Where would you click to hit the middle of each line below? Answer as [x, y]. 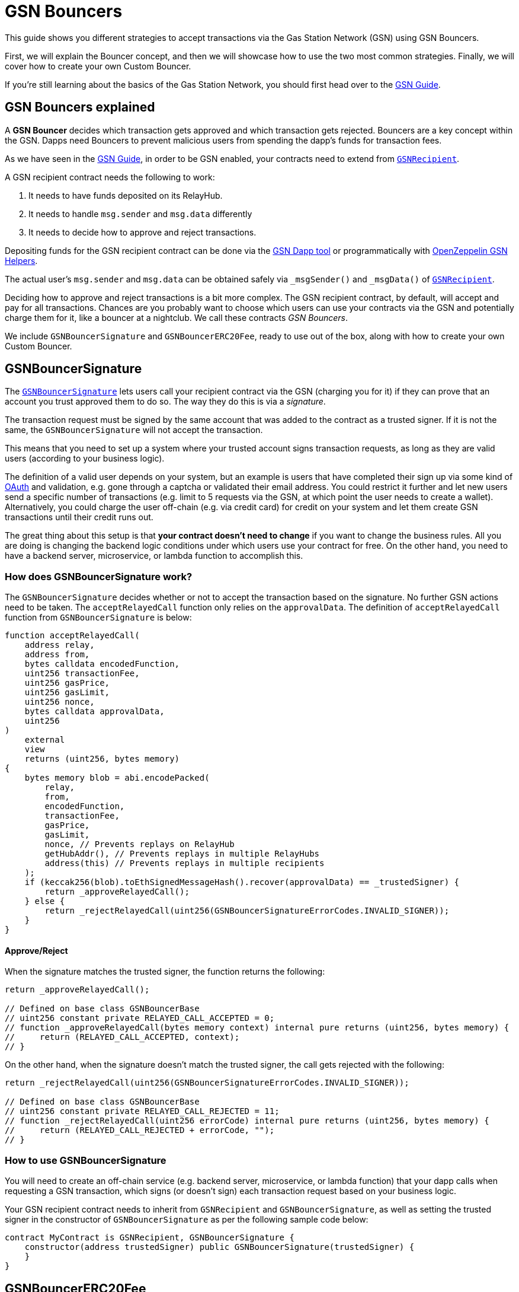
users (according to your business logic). [85, 459]
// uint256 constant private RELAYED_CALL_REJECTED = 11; [142, 1111]
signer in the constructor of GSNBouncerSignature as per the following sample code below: [187, 1220]
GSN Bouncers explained [80, 107]
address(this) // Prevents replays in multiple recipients [185, 863]
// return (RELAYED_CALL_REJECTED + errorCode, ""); [140, 1130]
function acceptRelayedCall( [72, 636]
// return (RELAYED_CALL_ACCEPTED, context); [122, 1037]
